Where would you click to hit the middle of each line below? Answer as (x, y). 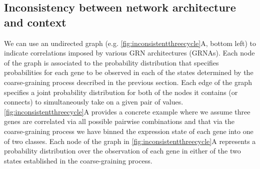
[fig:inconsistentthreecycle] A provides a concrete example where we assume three (127, 111)
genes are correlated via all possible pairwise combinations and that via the (119, 121)
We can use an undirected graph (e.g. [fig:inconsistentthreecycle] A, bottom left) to (130, 43)
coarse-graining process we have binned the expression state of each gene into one (129, 131)
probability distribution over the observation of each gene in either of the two (122, 151)
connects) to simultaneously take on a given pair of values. (94, 102)
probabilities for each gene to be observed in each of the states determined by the (129, 72)
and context (35, 22)
